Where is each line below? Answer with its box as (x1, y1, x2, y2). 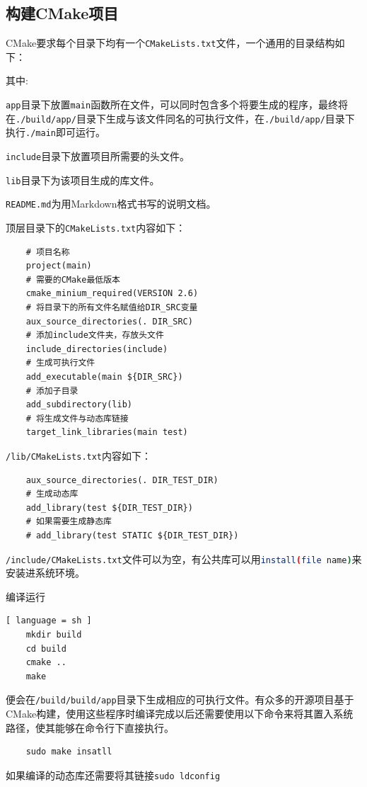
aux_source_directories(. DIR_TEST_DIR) (25, 475, 219, 485)
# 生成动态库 (25, 489, 78, 499)
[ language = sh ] (6, 616, 92, 626)
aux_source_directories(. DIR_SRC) (25, 316, 193, 327)
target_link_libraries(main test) (25, 427, 188, 438)
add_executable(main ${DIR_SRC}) (25, 371, 183, 382)
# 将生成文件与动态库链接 (25, 413, 129, 424)
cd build (25, 643, 66, 654)
